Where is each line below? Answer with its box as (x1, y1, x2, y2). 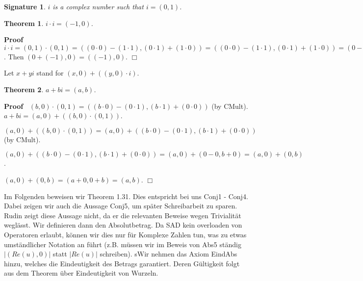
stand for (36, 68, 64, 78)
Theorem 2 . (4, 84, 44, 94)
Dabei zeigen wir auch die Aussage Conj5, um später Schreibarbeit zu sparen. (4, 201, 237, 211)
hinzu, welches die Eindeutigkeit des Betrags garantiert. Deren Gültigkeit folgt (4, 258, 240, 268)
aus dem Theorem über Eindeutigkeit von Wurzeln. (4, 268, 158, 278)
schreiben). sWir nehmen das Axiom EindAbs (100, 249, 237, 259)
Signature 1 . (4, 1, 46, 11)
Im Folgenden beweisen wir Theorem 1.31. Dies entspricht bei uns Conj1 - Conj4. (4, 191, 248, 201)
